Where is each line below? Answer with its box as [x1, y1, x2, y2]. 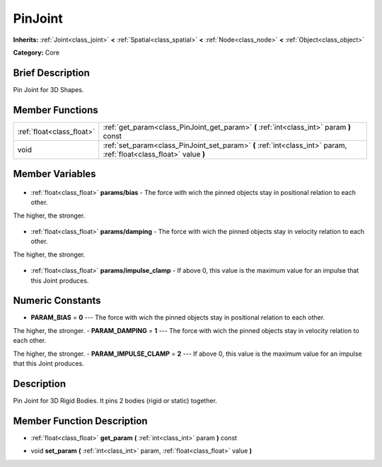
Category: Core [13, 48, 60, 57]
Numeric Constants [13, 295, 102, 307]
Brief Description [13, 67, 90, 79]
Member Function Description [13, 415, 148, 427]
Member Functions [13, 103, 98, 116]
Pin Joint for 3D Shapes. [13, 85, 84, 94]
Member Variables [13, 168, 96, 180]
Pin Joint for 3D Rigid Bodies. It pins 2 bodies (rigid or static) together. [13, 396, 217, 405]
